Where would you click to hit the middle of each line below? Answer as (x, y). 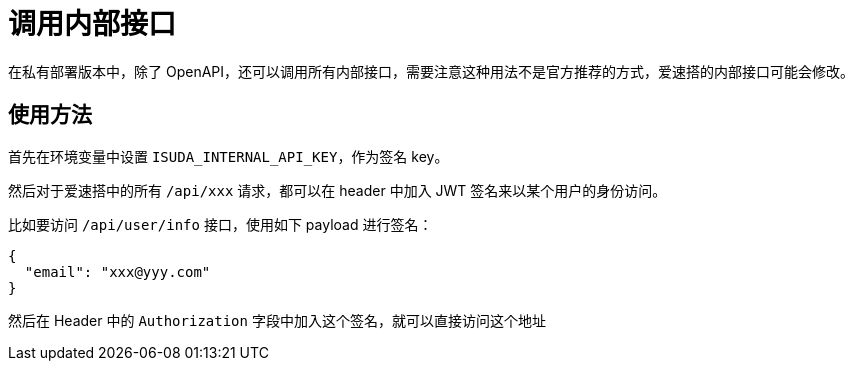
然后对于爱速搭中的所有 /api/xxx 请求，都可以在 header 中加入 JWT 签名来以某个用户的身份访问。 (337, 190)
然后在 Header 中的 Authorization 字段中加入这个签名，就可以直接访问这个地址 (277, 320)
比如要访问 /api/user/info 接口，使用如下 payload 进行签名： (220, 224)
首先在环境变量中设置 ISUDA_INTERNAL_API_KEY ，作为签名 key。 (228, 156)
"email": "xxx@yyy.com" (117, 271)
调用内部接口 (92, 24)
